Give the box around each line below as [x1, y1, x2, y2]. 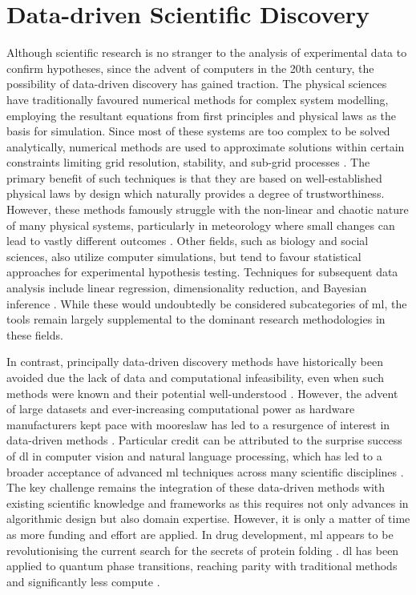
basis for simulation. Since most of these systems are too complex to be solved [6, 123, 390, 139]
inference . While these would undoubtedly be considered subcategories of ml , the [6, 295, 407, 312]
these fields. [6, 326, 63, 343]
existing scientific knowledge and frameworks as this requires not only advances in [6, 494, 409, 511]
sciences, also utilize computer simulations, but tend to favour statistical [6, 247, 361, 264]
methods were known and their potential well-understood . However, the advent [6, 384, 398, 401]
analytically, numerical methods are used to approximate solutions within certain [6, 138, 405, 155]
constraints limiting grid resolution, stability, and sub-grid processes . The [6, 154, 370, 171]
